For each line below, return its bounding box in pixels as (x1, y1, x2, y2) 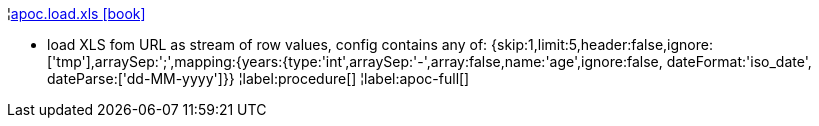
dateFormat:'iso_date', (666, 53, 812, 70)
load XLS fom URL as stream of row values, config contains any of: (47, 36, 488, 53)
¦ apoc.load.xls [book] (7, 5, 146, 22)
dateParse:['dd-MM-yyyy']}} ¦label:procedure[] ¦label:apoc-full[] (47, 70, 470, 87)
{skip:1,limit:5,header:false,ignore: (491, 36, 713, 53)
